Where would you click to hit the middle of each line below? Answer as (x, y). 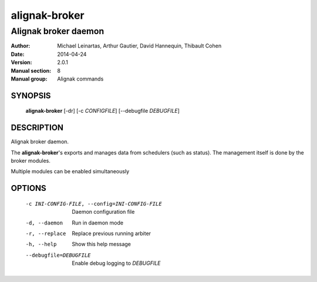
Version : (21, 62)
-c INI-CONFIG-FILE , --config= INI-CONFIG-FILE (94, 204)
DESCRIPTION (37, 128)
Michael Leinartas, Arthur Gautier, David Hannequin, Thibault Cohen (139, 46)
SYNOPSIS (31, 95)
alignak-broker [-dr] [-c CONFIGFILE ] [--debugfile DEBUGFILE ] (103, 111)
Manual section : (31, 70)
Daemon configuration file (103, 212)
